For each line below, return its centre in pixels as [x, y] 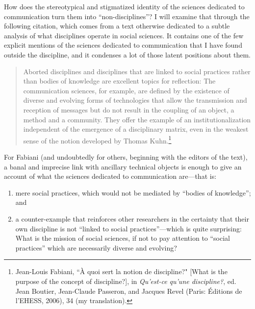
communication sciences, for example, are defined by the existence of [126, 90]
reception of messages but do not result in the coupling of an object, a [129, 109]
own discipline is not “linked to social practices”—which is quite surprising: [128, 228]
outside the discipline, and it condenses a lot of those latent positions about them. [127, 54]
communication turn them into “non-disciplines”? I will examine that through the [127, 16]
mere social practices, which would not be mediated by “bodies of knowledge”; [133, 192]
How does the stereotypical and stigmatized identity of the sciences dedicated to [124, 6]
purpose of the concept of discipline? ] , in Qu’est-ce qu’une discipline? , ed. [126, 281]
